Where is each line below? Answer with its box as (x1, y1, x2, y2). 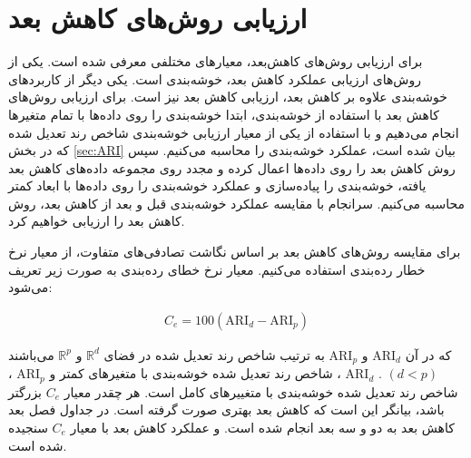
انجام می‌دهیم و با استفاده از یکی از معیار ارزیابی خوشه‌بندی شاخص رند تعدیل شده (8, 122, 459, 141)
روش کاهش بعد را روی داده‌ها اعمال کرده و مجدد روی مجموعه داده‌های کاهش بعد (8, 158, 456, 177)
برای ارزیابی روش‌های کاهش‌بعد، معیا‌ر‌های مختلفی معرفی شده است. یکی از (8, 52, 423, 71)
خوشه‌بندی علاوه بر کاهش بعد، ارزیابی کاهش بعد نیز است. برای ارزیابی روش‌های (8, 87, 447, 106)
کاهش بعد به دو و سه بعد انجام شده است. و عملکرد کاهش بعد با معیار (70, 417, 455, 436)
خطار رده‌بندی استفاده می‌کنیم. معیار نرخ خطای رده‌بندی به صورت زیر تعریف (8, 259, 426, 278)
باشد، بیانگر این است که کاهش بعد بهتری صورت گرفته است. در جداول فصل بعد (8, 400, 445, 419)
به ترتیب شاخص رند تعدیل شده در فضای (103, 345, 325, 364)
